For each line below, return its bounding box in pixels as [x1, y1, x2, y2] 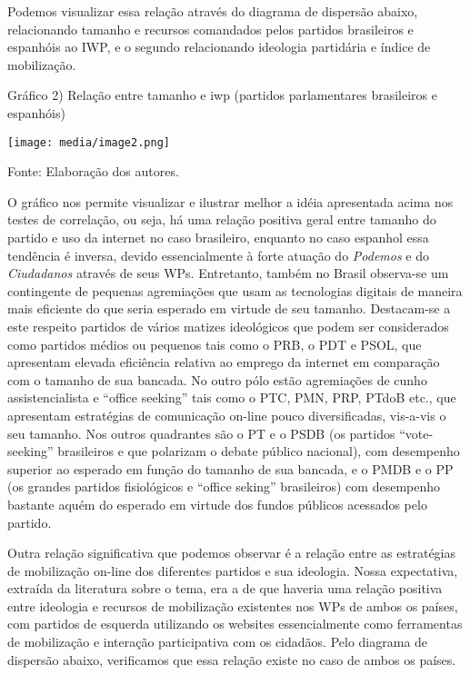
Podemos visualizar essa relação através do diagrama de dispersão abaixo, [7, 2, 418, 20]
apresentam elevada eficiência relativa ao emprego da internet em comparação [7, 352, 440, 372]
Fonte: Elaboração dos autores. [7, 162, 179, 181]
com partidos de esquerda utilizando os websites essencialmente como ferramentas [7, 614, 463, 633]
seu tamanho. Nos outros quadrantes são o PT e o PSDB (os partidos [7, 423, 395, 442]
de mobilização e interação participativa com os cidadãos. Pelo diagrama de [7, 632, 428, 651]
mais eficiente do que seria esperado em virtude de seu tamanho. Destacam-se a [7, 299, 451, 318]
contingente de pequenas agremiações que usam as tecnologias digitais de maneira [7, 281, 463, 300]
